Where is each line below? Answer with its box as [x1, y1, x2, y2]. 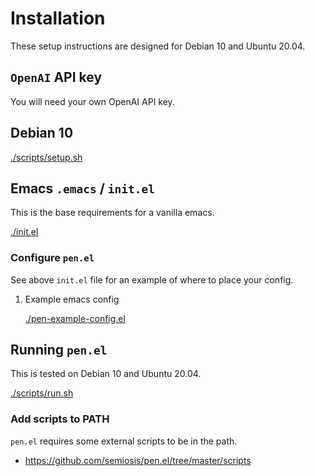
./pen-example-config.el [24, 312, 126, 324]
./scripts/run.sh [10, 387, 74, 399]
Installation [10, 7, 106, 30]
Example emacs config [24, 293, 120, 305]
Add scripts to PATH [10, 412, 110, 426]
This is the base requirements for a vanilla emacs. [10, 207, 215, 219]
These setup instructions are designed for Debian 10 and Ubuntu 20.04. [10, 40, 306, 52]
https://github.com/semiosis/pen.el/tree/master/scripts [24, 454, 252, 466]
